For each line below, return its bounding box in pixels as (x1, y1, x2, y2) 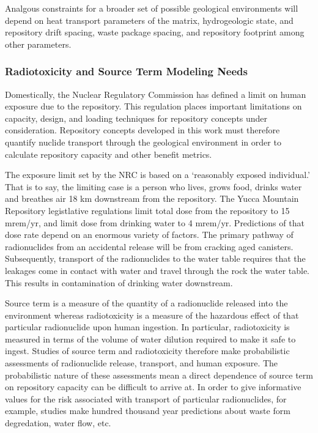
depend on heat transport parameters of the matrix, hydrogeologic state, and (5, 13, 294, 26)
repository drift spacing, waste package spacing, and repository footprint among (5, 26, 305, 39)
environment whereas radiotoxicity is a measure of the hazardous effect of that (5, 308, 299, 321)
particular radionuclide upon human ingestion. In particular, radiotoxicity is (5, 320, 290, 333)
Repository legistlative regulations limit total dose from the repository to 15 (5, 204, 290, 216)
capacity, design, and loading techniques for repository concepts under (5, 111, 268, 124)
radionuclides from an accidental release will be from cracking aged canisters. (5, 240, 294, 253)
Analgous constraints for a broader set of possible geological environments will (5, 2, 298, 14)
